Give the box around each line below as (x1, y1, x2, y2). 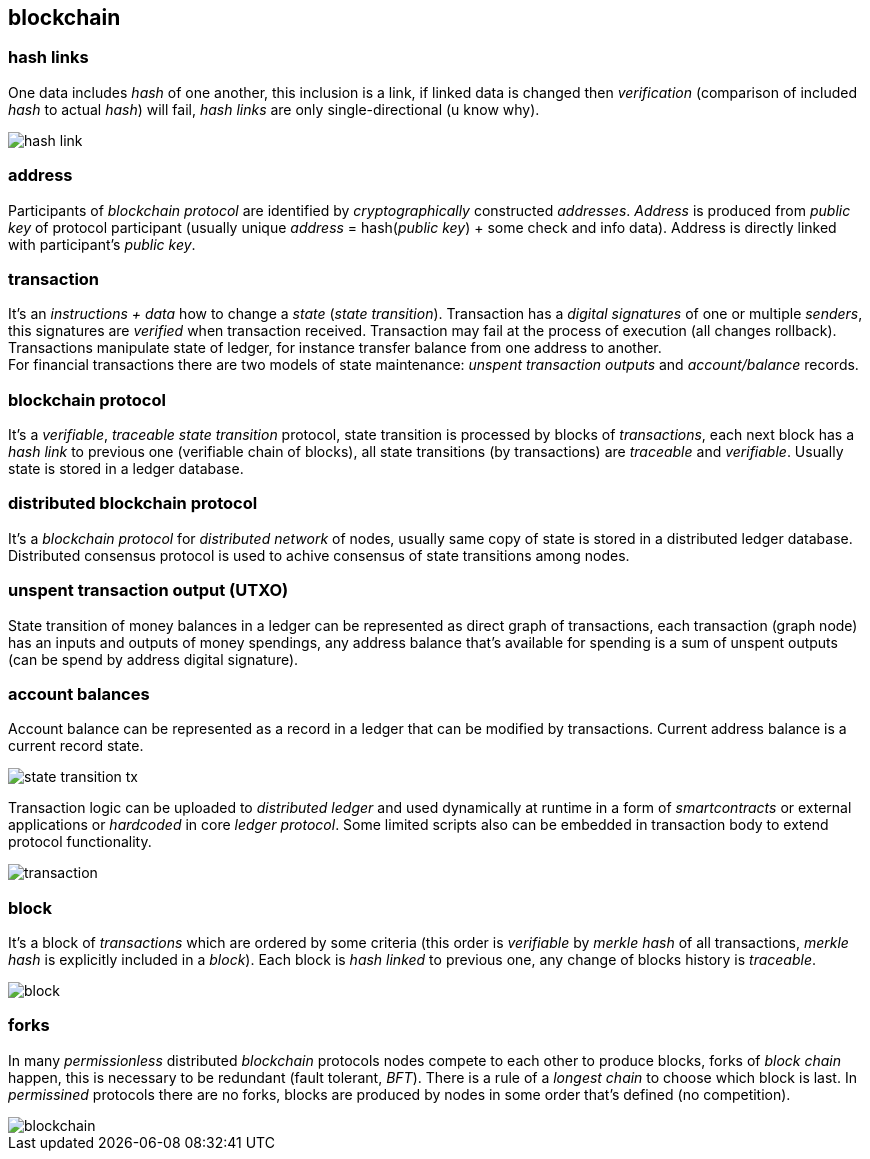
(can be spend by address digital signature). (8, 650, 299, 668)
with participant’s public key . (8, 235, 196, 253)
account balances (8, 683, 150, 704)
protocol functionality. (8, 833, 152, 851)
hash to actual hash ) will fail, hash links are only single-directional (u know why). (8, 100, 540, 118)
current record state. (8, 737, 144, 755)
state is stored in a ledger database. (8, 460, 244, 478)
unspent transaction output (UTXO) (8, 580, 289, 601)
